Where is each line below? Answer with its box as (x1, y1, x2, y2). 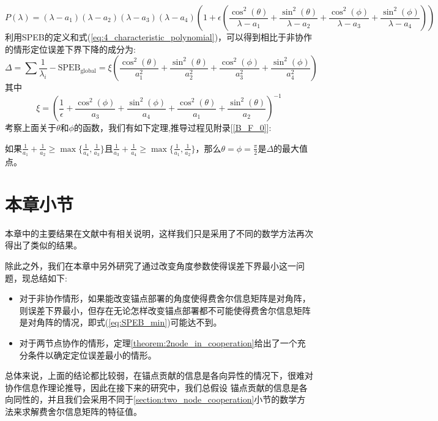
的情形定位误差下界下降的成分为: (5, 42, 136, 55)
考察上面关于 (5, 121, 56, 134)
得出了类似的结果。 (5, 239, 82, 251)
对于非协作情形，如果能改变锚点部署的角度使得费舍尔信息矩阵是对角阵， (19, 292, 311, 305)
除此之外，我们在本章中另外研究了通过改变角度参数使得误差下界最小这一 (5, 259, 296, 272)
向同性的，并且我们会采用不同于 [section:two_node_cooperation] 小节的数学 (5, 393, 297, 406)
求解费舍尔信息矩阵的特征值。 (21, 404, 142, 417)
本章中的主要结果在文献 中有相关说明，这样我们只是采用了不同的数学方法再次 (5, 226, 313, 239)
